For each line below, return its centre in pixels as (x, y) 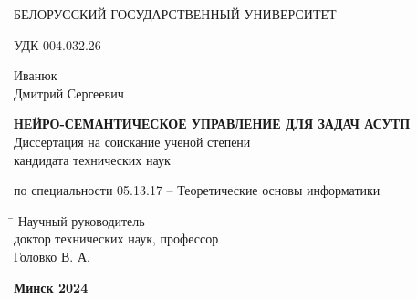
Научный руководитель (81, 220)
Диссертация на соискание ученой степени (132, 141)
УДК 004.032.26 (57, 44)
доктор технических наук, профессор (116, 238)
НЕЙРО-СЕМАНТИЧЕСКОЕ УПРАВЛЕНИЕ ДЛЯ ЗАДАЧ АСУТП (212, 124)
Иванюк (36, 75)
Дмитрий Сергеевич (69, 93)
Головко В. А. (52, 256)
